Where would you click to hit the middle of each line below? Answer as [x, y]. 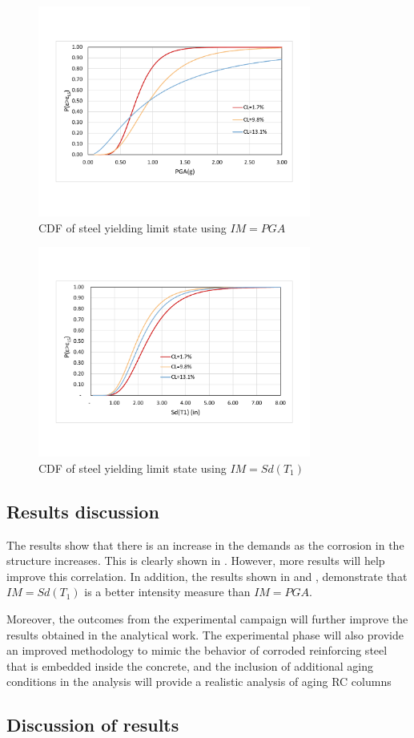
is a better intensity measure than [167, 592]
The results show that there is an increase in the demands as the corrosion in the [205, 544]
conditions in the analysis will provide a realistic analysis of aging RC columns [199, 682]
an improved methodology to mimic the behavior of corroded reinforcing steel [197, 650]
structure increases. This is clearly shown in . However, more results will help [196, 561]
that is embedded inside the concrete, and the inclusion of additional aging [190, 665]
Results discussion [83, 511]
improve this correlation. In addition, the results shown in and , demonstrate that [207, 576]
